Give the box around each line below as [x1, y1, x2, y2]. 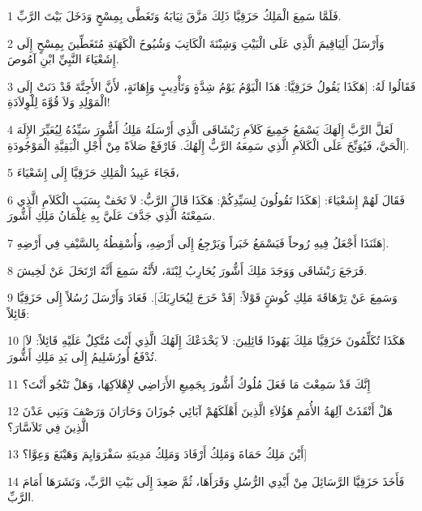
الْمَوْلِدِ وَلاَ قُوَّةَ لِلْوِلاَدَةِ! [7, 93, 110, 110]
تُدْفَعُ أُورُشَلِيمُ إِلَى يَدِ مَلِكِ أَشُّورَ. [7, 347, 157, 364]
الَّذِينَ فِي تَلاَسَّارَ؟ [7, 418, 89, 435]
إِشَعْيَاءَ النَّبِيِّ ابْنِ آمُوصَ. [7, 50, 119, 67]
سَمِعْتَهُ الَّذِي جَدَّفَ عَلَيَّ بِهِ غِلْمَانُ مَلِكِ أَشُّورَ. [7, 207, 216, 224]
